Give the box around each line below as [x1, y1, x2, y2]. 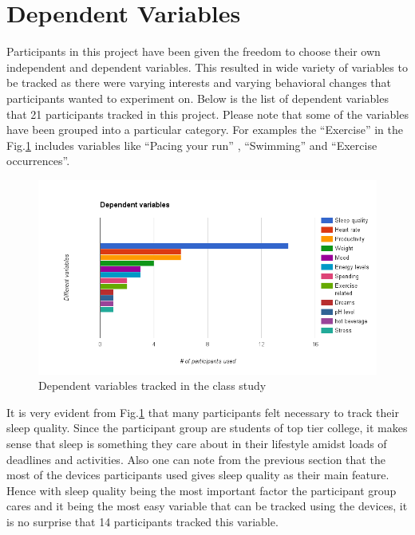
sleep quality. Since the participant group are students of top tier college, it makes [6, 419, 408, 436]
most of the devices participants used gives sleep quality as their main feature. [6, 466, 389, 483]
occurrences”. [6, 152, 70, 169]
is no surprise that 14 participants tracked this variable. [6, 513, 279, 529]
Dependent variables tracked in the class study [38, 377, 267, 394]
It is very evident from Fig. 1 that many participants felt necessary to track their [6, 403, 399, 420]
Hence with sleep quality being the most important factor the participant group [6, 482, 397, 498]
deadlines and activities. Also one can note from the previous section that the [6, 450, 385, 467]
